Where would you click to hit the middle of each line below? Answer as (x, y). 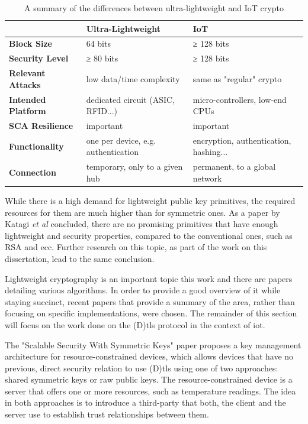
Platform (28, 111)
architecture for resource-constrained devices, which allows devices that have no (149, 356)
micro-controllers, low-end (240, 99)
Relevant (27, 73)
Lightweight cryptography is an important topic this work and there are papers (149, 278)
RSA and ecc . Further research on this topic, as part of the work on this (136, 247)
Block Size (31, 43)
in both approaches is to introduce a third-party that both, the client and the (145, 402)
